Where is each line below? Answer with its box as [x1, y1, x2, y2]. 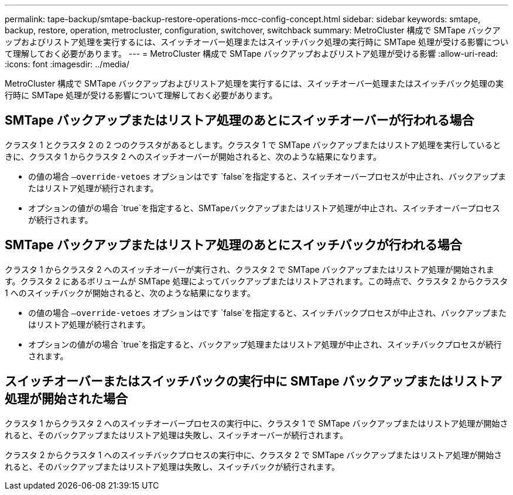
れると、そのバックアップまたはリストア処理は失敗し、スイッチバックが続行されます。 [5, 461, 340, 472]
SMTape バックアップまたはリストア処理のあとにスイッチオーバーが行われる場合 [5, 113, 474, 128]
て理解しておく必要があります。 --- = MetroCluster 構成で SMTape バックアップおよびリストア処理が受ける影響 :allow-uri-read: [5, 49, 498, 59]
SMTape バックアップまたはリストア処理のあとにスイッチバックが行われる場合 [5, 238, 462, 253]
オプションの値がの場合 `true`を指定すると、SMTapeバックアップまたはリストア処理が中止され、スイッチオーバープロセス [28, 202, 501, 213]
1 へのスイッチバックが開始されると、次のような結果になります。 [5, 287, 255, 298]
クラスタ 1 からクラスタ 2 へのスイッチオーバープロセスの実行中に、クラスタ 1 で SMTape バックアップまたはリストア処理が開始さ [5, 418, 508, 428]
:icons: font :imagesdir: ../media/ [5, 59, 129, 69]
